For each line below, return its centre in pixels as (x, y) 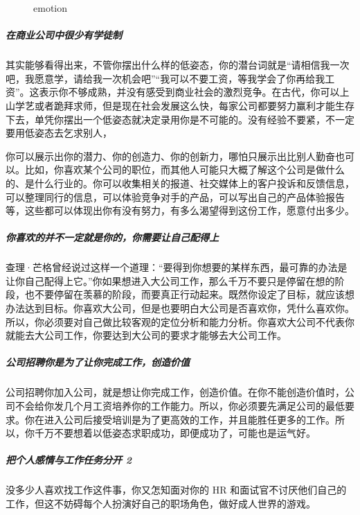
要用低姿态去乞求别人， (59, 133)
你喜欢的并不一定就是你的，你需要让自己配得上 (112, 237)
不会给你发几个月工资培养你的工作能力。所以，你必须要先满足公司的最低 (180, 405)
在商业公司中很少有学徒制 (64, 35)
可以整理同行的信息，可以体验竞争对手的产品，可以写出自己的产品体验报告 (175, 197)
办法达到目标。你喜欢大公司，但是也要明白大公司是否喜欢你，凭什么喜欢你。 (180, 308)
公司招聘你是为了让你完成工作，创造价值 (98, 362)
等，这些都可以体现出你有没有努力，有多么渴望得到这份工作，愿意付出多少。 (180, 210)
